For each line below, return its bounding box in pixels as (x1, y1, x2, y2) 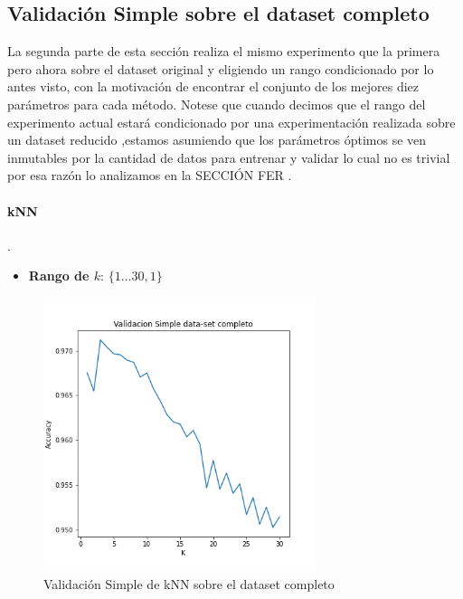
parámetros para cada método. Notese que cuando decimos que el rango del (7, 94, 426, 113)
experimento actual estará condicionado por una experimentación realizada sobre (7, 112, 456, 131)
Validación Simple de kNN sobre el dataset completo (43, 574, 335, 593)
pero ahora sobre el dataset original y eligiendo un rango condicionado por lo (7, 59, 434, 78)
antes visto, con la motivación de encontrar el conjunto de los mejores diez (7, 77, 419, 96)
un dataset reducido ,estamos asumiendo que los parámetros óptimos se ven (7, 130, 427, 149)
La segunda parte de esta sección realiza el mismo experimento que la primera (7, 42, 440, 61)
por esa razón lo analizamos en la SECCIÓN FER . (7, 166, 292, 185)
